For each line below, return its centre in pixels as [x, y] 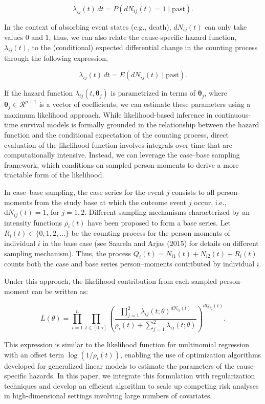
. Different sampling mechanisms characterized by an [167, 212]
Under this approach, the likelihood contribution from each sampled [111, 281]
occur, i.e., [210, 202]
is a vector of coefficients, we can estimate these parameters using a [145, 104]
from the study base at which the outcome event [111, 202]
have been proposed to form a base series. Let [159, 222]
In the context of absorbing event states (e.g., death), [88, 27]
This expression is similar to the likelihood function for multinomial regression [127, 344]
